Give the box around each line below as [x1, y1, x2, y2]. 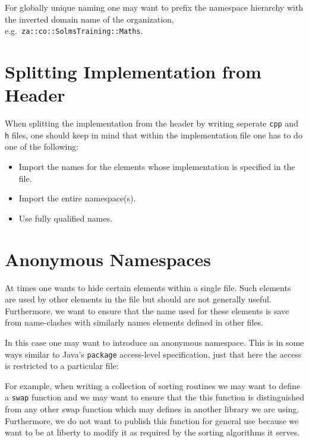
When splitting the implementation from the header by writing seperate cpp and [5, 117, 298, 130]
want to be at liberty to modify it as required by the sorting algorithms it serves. [5, 426, 300, 438]
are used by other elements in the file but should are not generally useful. [5, 293, 272, 305]
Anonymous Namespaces [5, 247, 212, 271]
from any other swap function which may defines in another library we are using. [5, 403, 299, 415]
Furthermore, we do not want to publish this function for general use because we [5, 414, 299, 427]
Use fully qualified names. [18, 211, 113, 224]
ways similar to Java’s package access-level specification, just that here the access [5, 348, 302, 360]
